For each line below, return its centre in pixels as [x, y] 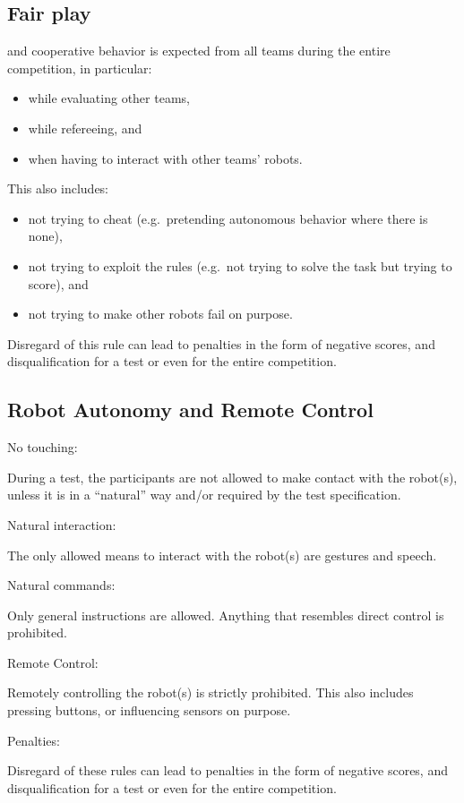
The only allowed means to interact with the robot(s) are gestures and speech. [222, 555]
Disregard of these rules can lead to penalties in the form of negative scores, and [228, 770]
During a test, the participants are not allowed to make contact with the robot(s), [232, 477]
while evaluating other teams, [109, 98]
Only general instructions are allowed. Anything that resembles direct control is [226, 615]
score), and [58, 283]
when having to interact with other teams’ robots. [165, 158]
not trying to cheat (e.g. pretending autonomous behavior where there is [228, 218]
